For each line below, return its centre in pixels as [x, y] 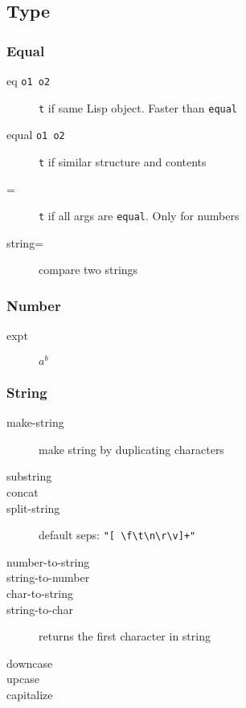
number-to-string [48, 561]
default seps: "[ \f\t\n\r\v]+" [117, 535]
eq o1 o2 [29, 80]
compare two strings [88, 270]
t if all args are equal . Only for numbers [139, 216]
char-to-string [40, 593]
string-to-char [40, 609]
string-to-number [48, 577]
